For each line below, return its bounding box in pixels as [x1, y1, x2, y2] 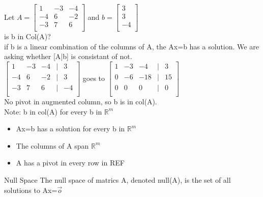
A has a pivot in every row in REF [16, 157, 125, 168]
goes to [82, 72, 105, 83]
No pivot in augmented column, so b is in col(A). [4, 96, 157, 107]
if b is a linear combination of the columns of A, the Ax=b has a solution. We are [4, 41, 259, 51]
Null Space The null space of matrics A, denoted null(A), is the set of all [4, 175, 231, 185]
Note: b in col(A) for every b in [4, 106, 102, 117]
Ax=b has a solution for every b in [16, 123, 125, 134]
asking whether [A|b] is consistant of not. [4, 51, 132, 62]
